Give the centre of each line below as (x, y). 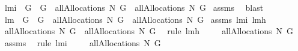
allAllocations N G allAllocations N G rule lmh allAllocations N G (149, 31)
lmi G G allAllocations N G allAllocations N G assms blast (134, 7)
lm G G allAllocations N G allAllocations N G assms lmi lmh (135, 19)
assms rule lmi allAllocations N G (83, 42)
